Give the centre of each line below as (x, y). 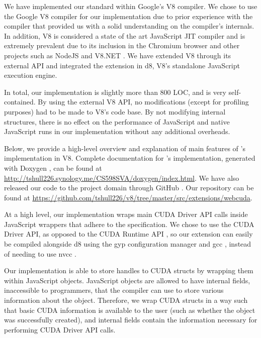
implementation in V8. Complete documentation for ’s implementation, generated (130, 158)
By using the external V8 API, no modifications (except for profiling (143, 102)
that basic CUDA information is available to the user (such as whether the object (130, 310)
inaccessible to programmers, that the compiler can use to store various (114, 290)
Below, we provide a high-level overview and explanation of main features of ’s (125, 148)
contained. (20, 102)
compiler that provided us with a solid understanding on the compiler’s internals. (129, 26)
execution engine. (31, 75)
